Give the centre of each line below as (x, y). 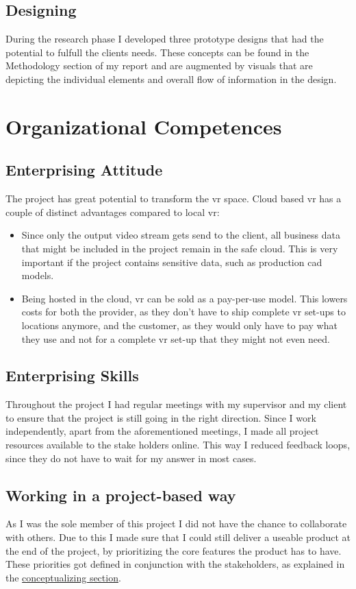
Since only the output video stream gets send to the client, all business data (181, 235)
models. (38, 275)
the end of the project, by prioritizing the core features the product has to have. (174, 550)
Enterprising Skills (72, 375)
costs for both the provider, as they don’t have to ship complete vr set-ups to (183, 312)
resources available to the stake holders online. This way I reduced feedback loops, (178, 445)
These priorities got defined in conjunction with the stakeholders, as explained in (175, 564)
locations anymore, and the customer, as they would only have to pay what (179, 325)
